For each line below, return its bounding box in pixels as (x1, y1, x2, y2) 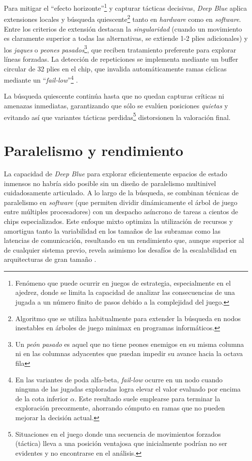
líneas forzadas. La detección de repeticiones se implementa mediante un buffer (4, 53, 238, 64)
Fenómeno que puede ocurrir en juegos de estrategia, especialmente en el (15, 277, 231, 288)
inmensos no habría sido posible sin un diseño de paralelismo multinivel (4, 178, 216, 188)
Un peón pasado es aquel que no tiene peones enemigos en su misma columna (15, 339, 244, 349)
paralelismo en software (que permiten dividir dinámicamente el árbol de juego (4, 197, 237, 207)
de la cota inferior (15, 393, 68, 403)
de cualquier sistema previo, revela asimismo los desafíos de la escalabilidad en (4, 244, 237, 255)
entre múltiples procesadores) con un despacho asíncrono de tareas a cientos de (4, 206, 238, 217)
